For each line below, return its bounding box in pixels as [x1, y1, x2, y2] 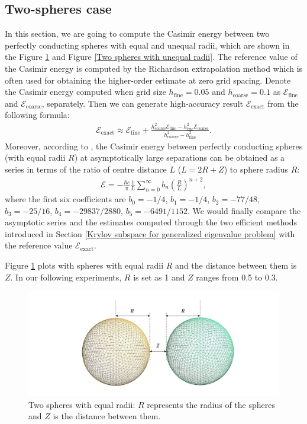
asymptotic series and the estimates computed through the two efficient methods [5, 216, 297, 228]
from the [267, 97, 299, 109]
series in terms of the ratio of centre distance [5, 162, 167, 175]
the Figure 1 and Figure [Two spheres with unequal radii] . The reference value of [5, 50, 298, 63]
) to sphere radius [224, 162, 289, 175]
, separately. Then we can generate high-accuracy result [41, 97, 243, 109]
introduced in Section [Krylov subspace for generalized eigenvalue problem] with [5, 227, 295, 240]
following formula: [5, 109, 70, 121]
